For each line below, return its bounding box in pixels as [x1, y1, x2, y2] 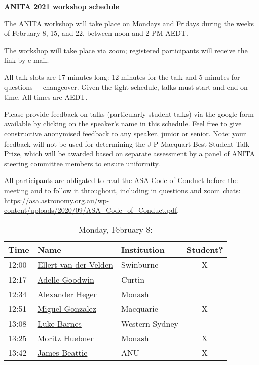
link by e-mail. [4, 55, 49, 65]
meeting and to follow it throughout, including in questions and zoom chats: [4, 185, 241, 195]
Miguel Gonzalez [37, 302, 96, 314]
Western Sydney [121, 317, 178, 329]
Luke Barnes [37, 317, 82, 329]
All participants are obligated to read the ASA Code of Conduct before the [4, 175, 238, 186]
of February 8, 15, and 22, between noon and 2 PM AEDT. [4, 28, 188, 38]
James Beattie [37, 346, 88, 358]
